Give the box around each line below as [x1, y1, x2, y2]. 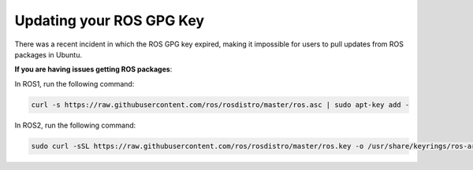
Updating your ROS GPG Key [14, 12, 205, 29]
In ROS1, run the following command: [14, 79, 135, 88]
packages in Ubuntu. [14, 50, 83, 59]
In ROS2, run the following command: [14, 120, 136, 130]
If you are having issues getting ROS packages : [14, 65, 173, 74]
